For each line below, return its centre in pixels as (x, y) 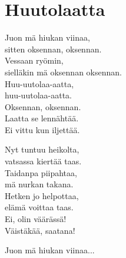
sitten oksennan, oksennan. (53, 49)
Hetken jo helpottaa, (42, 195)
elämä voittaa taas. (39, 207)
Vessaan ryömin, (34, 60)
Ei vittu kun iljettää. (42, 129)
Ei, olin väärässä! (36, 219)
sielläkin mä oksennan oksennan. (63, 72)
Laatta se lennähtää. (42, 118)
